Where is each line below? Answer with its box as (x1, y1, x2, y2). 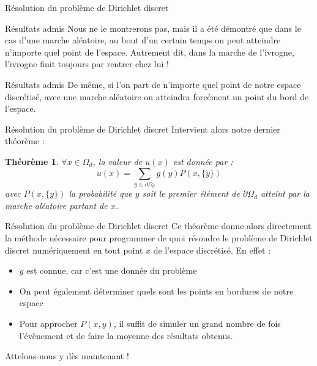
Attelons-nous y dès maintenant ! (5, 350, 129, 362)
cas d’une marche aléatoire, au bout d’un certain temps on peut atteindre (5, 34, 281, 46)
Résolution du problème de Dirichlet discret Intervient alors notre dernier (5, 122, 280, 135)
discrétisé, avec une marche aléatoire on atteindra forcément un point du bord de (5, 90, 309, 103)
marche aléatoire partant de (5, 199, 108, 211)
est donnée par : (173, 155, 233, 167)
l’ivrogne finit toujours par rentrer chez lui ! (5, 57, 169, 70)
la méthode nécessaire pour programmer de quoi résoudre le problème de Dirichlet (5, 232, 313, 244)
